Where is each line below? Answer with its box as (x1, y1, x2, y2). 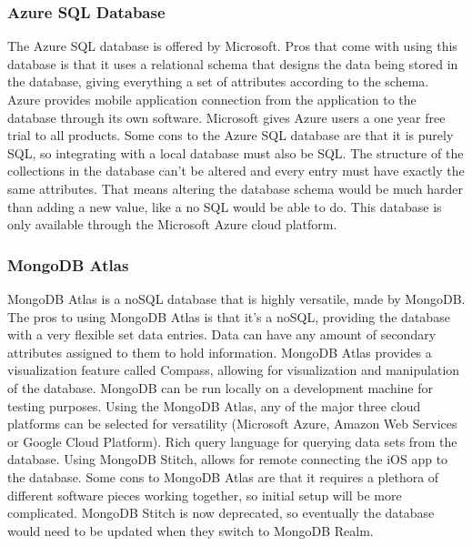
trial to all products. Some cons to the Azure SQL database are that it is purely (7, 126, 454, 145)
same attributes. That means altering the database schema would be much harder (7, 178, 464, 197)
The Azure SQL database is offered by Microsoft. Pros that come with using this (7, 36, 457, 56)
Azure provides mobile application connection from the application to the (7, 90, 417, 108)
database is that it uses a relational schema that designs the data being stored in (7, 54, 458, 73)
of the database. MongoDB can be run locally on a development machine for (7, 378, 433, 397)
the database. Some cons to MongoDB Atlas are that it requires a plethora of (7, 467, 439, 486)
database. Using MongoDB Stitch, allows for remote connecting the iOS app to (7, 450, 448, 469)
